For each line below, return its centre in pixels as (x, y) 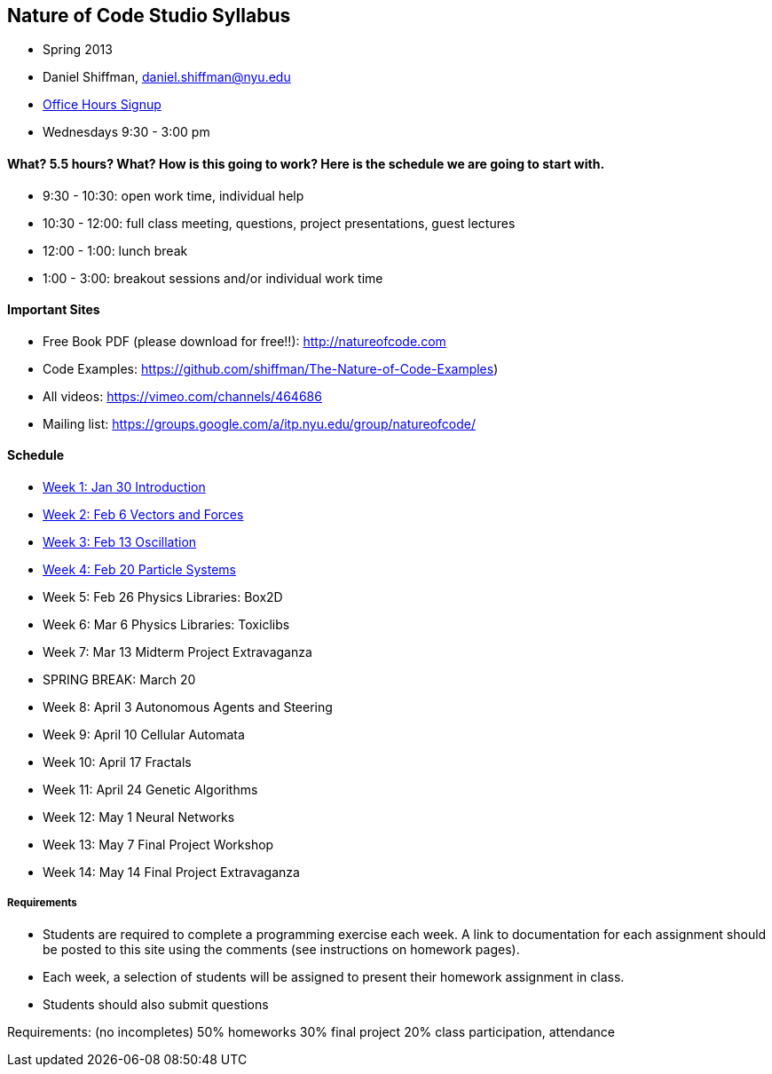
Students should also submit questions (156, 1004)
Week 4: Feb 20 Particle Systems (139, 570)
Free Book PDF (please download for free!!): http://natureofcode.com (244, 341)
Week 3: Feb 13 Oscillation (120, 542)
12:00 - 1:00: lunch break (115, 250)
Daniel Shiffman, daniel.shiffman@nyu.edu (167, 77)
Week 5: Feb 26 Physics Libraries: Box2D (163, 597)
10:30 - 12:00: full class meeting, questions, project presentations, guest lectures (279, 223)
